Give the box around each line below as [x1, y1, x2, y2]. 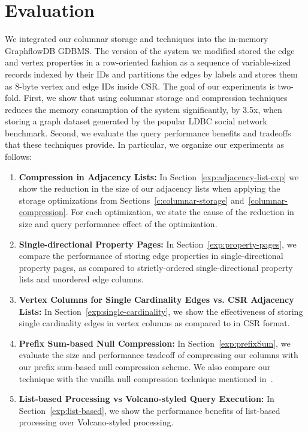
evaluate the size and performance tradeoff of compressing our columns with [19, 348, 298, 361]
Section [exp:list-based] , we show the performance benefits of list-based [19, 404, 280, 416]
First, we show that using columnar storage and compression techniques [23, 91, 288, 104]
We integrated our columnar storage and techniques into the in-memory [5, 32, 268, 45]
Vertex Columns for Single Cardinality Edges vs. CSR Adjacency [19, 293, 294, 305]
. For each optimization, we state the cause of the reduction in [65, 205, 294, 218]
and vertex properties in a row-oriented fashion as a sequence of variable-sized [5, 56, 291, 68]
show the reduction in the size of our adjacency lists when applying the [19, 182, 280, 195]
